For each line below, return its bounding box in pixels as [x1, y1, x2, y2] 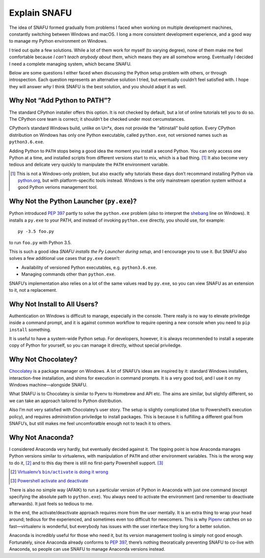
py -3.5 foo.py [18, 228, 54, 234]
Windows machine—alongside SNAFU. [9, 382, 88, 388]
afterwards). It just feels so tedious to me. [9, 501, 93, 507]
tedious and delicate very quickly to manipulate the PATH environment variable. [9, 162, 169, 168]
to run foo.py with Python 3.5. [9, 239, 72, 245]
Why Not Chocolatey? [9, 355, 78, 364]
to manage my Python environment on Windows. [9, 38, 108, 44]
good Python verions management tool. [18, 184, 98, 190]
